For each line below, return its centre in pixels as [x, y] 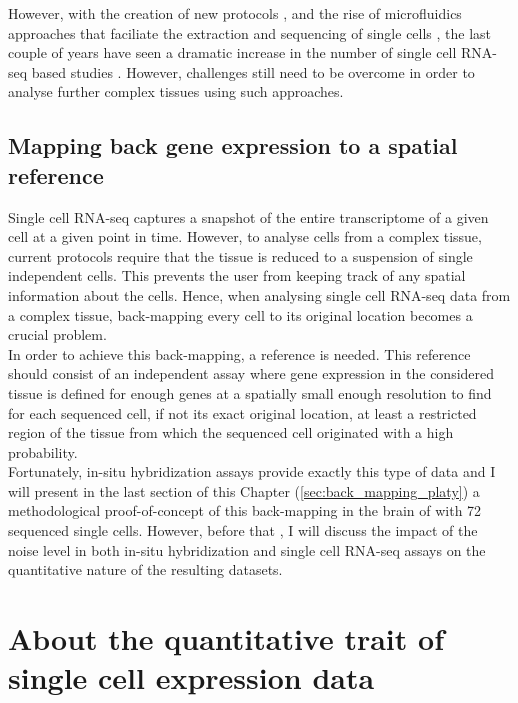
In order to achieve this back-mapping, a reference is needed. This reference [239, 353]
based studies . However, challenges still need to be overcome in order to [253, 71]
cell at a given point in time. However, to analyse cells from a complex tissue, [245, 236]
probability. [43, 451]
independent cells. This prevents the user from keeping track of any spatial [237, 275]
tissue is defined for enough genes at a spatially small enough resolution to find [250, 392]
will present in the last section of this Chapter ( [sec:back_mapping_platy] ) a [244, 490]
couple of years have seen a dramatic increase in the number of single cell [232, 52]
